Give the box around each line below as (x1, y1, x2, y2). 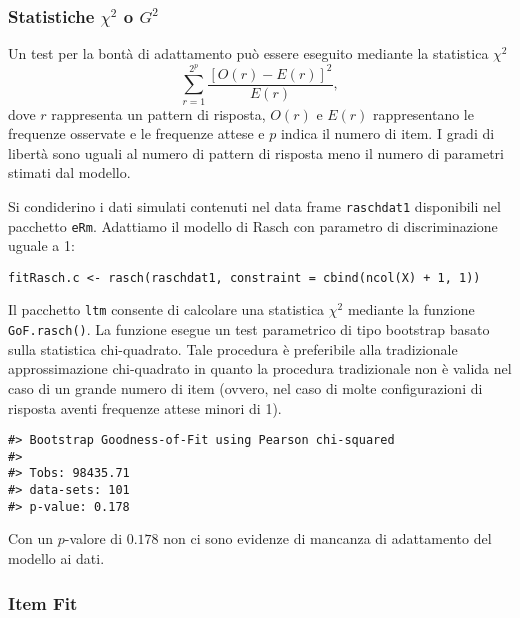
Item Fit (8, 590, 78, 615)
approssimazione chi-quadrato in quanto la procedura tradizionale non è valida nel (8, 358, 512, 379)
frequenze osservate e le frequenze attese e (8, 123, 265, 144)
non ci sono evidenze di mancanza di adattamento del (163, 528, 492, 549)
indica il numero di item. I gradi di (280, 123, 495, 144)
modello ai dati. (8, 548, 105, 568)
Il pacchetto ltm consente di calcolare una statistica (8, 299, 325, 320)
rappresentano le (373, 103, 474, 124)
